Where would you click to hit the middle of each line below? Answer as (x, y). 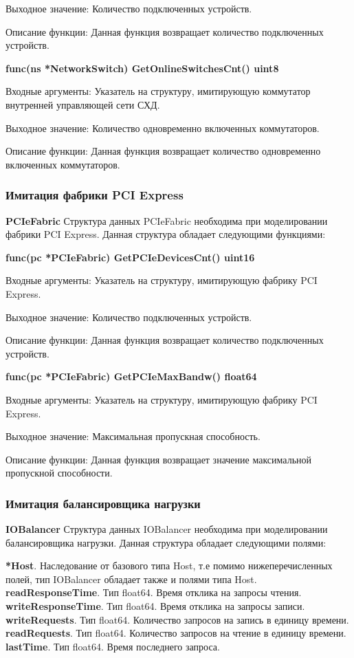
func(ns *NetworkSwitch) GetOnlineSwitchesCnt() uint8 (142, 68)
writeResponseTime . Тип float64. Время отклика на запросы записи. (155, 606)
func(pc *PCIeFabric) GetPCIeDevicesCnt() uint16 (130, 257)
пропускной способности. (59, 473)
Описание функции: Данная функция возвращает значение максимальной (159, 459)
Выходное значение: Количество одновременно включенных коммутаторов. (163, 128)
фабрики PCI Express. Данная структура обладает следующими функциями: (166, 234)
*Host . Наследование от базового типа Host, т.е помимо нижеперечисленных (169, 566)
